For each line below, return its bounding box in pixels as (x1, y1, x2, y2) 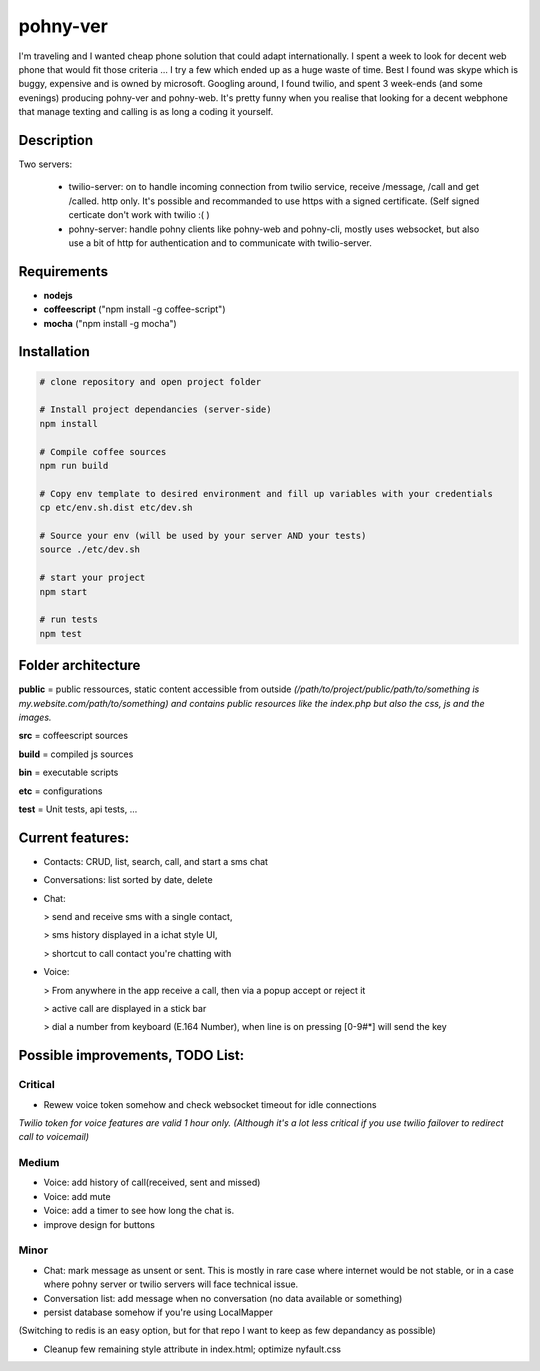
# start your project (39, 572, 146, 584)
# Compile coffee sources (39, 446, 167, 457)
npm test (39, 628, 83, 639)
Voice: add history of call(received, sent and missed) (43, 1176, 261, 1189)
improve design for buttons (43, 1218, 155, 1230)
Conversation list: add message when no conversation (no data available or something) (43, 1292, 403, 1304)
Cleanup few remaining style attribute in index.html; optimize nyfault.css (43, 1343, 342, 1355)
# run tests (39, 614, 99, 625)
